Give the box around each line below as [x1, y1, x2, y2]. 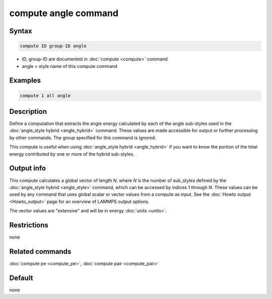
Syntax [9, 27, 32, 35]
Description [9, 107, 47, 116]
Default [9, 273, 33, 282]
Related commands [9, 247, 72, 256]
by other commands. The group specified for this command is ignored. [9, 134, 156, 140]
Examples [9, 76, 41, 85]
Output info [9, 164, 46, 173]
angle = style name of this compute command [22, 63, 118, 69]
